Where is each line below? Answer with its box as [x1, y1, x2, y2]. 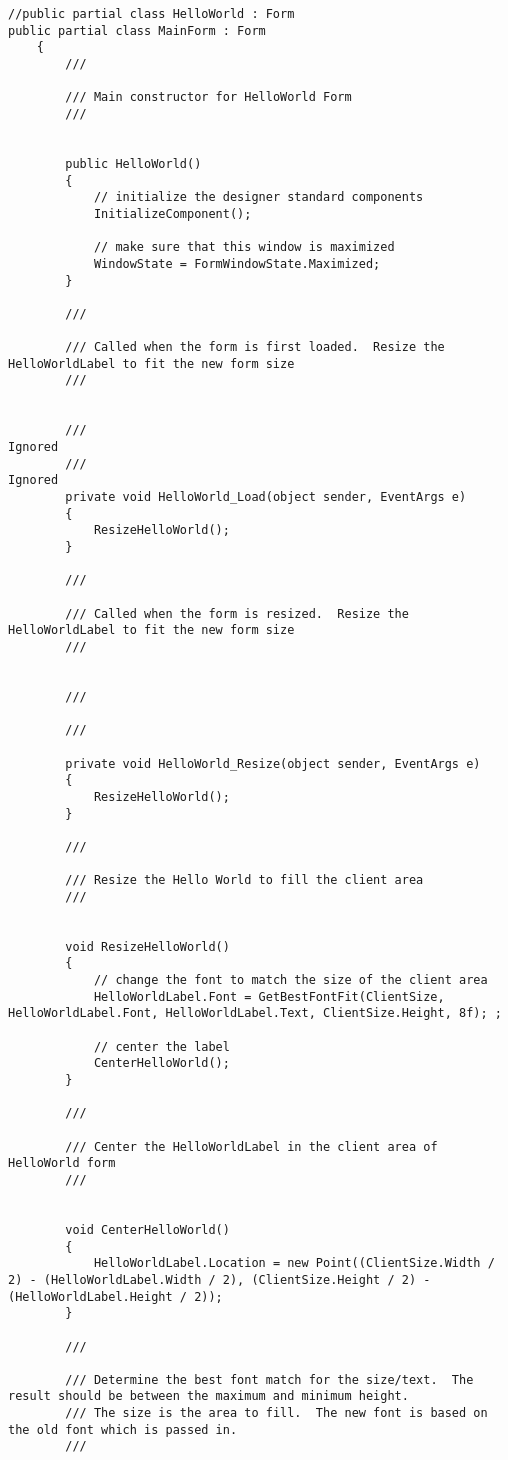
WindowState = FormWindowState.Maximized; [93, 256, 381, 271]
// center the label [93, 1039, 230, 1054]
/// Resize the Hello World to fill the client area [65, 873, 424, 888]
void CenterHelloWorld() [65, 1222, 230, 1237]
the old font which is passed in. [8, 1422, 238, 1437]
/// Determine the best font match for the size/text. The [65, 1372, 474, 1387]
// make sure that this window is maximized [93, 240, 395, 255]
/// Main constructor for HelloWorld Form [65, 90, 352, 105]
